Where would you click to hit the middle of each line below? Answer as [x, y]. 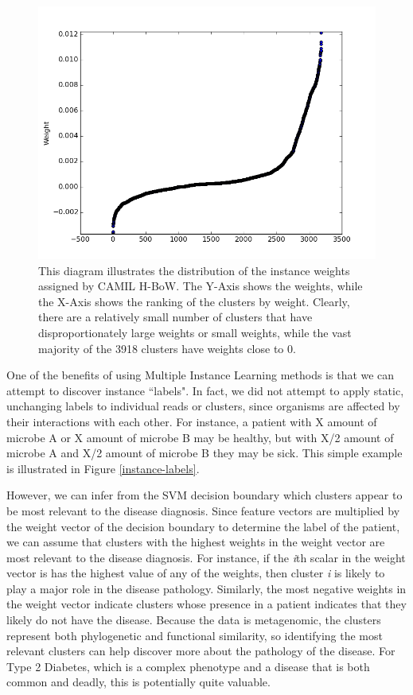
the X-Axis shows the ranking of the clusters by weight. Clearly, [194, 301]
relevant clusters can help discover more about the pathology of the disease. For [201, 651]
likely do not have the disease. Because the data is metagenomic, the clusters [194, 620]
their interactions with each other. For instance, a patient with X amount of [192, 421]
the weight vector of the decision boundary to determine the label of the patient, [203, 526]
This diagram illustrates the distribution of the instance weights [194, 270]
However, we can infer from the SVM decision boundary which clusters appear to [205, 495]
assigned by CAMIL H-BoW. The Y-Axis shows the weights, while [201, 286]
